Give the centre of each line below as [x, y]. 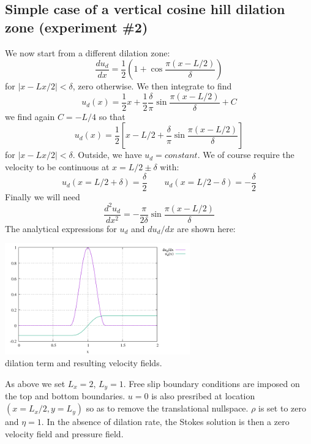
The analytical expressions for [61, 228]
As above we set [35, 384]
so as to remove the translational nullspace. [167, 408]
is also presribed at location [203, 396]
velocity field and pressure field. [64, 433]
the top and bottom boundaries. [65, 396]
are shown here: [206, 228]
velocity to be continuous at [57, 167]
